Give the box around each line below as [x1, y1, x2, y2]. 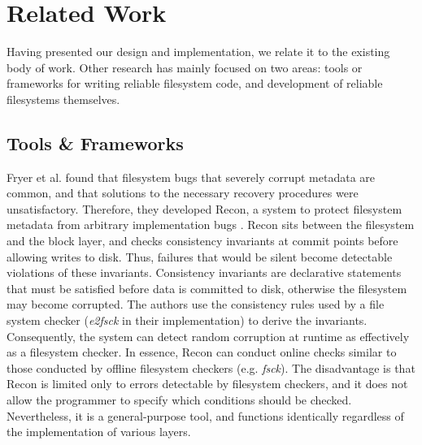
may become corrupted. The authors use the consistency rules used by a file [7, 296, 385, 313]
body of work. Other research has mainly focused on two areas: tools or [7, 58, 363, 76]
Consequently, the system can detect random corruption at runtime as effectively [7, 327, 410, 344]
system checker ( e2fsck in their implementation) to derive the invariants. [7, 312, 368, 329]
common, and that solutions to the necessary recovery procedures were [7, 184, 359, 201]
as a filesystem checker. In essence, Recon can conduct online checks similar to [7, 343, 397, 361]
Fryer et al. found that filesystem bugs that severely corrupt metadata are [7, 168, 376, 185]
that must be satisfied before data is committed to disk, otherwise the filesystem [7, 279, 407, 296]
